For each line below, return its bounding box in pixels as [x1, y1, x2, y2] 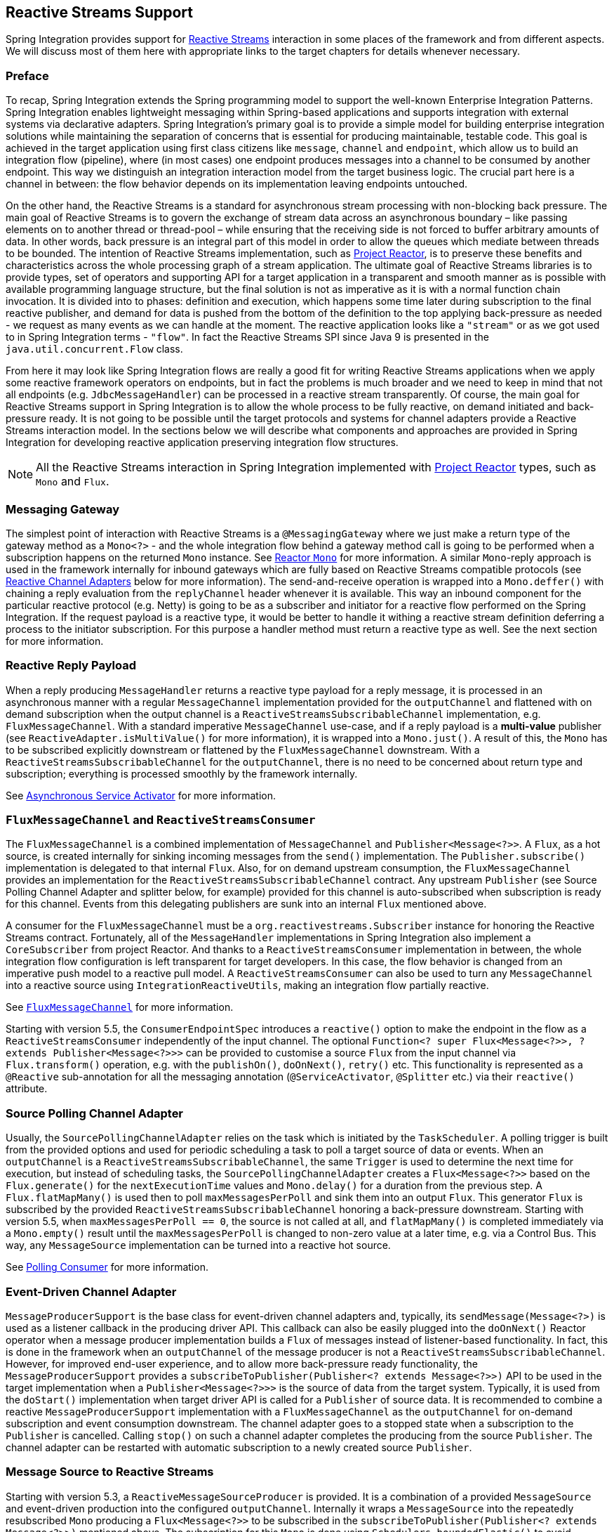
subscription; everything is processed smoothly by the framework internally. [6, 767, 358, 780]
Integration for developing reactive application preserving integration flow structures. [6, 436, 399, 449]
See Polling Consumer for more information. [6, 1261, 208, 1274]
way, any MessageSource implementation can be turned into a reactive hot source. [6, 1239, 391, 1252]
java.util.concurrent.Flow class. [6, 343, 183, 355]
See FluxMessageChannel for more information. [6, 1001, 234, 1014]
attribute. [6, 1082, 48, 1095]
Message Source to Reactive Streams [6, 1465, 214, 1479]
